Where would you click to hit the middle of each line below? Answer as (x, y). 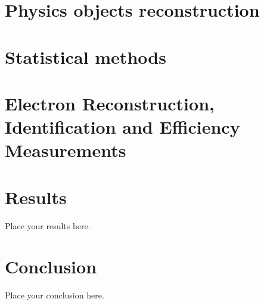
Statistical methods (86, 56)
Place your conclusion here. (55, 295)
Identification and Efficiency (122, 127)
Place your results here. (48, 225)
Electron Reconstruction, (110, 103)
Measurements (66, 150)
